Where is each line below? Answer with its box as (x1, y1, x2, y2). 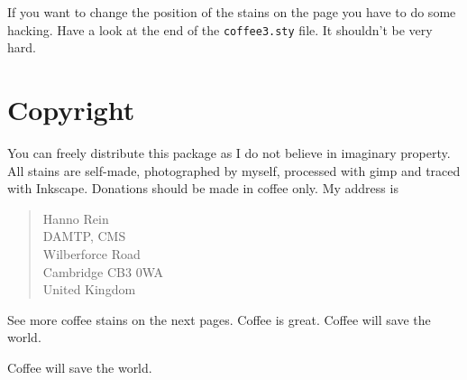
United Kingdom (42, 280, 136, 299)
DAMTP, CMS (42, 227, 126, 246)
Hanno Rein (42, 209, 109, 227)
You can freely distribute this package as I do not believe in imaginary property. (7, 143, 451, 162)
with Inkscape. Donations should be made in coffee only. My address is (7, 179, 398, 198)
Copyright (7, 91, 135, 128)
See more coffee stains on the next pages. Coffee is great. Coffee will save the (7, 310, 431, 329)
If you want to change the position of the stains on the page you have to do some (7, 3, 456, 21)
